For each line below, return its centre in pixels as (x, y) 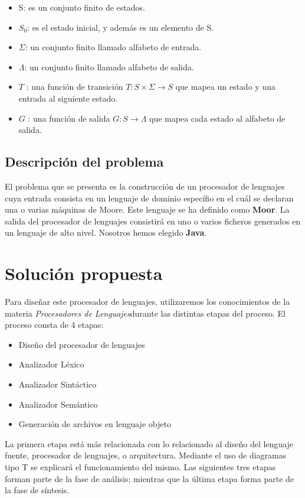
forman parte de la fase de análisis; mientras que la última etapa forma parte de (150, 478)
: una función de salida (69, 118)
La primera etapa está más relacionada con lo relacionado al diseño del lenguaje (149, 443)
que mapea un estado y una (225, 87)
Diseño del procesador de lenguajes (82, 344)
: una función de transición (75, 87)
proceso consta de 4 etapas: (54, 325)
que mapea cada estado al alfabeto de (217, 118)
